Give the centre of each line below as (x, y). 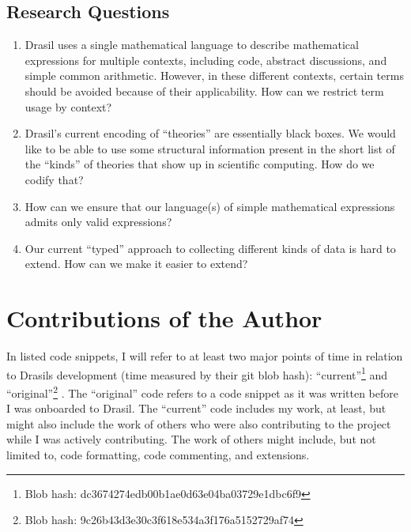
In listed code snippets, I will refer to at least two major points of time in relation (205, 356)
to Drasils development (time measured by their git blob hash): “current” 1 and (197, 373)
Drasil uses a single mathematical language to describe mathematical (192, 45)
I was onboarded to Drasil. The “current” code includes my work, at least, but (196, 408)
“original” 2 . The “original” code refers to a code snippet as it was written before (202, 391)
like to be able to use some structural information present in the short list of (210, 148)
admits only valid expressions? (98, 222)
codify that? (54, 179)
